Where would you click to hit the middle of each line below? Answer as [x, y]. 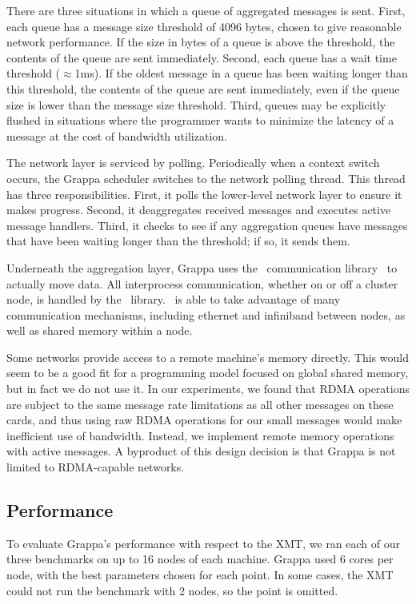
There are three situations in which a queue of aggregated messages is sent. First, [206, 10]
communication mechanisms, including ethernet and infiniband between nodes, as [206, 314]
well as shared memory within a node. [100, 330]
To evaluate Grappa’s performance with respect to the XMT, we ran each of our [204, 543]
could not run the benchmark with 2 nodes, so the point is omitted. [172, 590]
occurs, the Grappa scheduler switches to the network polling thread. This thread [206, 178]
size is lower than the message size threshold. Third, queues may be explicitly [196, 104]
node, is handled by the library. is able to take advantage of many [174, 299]
